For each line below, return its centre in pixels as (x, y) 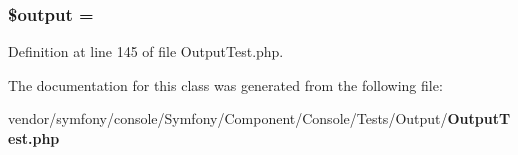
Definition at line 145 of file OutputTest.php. (146, 51)
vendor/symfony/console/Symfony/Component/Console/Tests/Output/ (228, 118)
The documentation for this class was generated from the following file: (225, 84)
